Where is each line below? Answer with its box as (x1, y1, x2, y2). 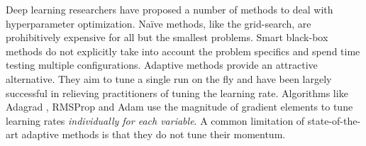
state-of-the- (307, 113, 361, 128)
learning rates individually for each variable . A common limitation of (6, 113, 305, 128)
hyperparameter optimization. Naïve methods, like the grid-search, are (6, 16, 311, 30)
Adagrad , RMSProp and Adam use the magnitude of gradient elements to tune (6, 99, 353, 114)
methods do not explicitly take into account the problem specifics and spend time (6, 43, 360, 58)
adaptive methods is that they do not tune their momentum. (21, 127, 286, 142)
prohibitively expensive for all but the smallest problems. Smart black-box (6, 30, 328, 45)
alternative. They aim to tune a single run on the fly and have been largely (6, 71, 332, 86)
